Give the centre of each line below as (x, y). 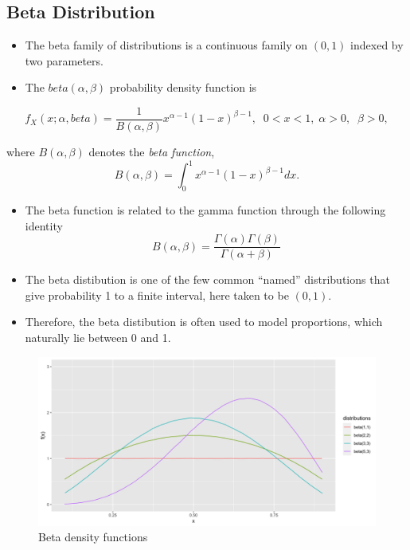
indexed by (377, 45)
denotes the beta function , (152, 152)
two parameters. (64, 60)
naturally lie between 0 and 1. (98, 337)
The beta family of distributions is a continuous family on (166, 45)
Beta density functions (93, 537)
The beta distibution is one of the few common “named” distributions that (207, 279)
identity (44, 225)
